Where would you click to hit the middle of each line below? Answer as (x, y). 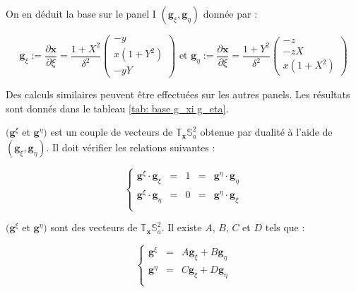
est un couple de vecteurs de (112, 132)
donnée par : (230, 13)
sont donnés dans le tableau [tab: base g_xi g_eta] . (117, 108)
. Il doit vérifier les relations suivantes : (131, 147)
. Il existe (182, 227)
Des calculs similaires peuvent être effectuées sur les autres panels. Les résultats (178, 94)
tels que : (285, 227)
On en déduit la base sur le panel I (81, 13)
